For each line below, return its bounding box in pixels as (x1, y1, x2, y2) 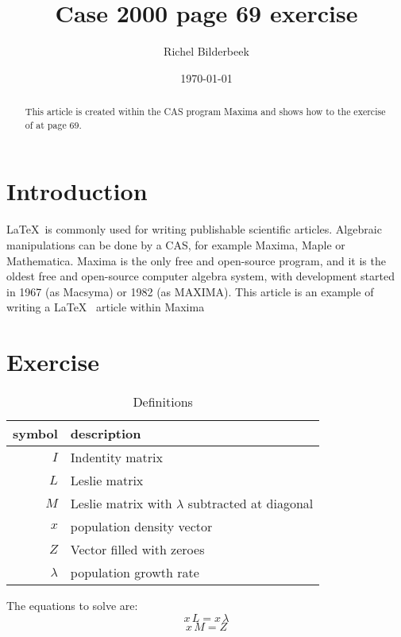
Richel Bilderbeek (164, 43, 249, 60)
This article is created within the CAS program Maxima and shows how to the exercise (25, 105, 386, 118)
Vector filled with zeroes (70, 540, 205, 559)
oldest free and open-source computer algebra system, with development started (6, 268, 395, 284)
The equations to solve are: (6, 597, 138, 614)
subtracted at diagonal (187, 494, 314, 513)
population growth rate (70, 563, 199, 582)
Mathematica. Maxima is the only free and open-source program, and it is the (6, 252, 386, 268)
